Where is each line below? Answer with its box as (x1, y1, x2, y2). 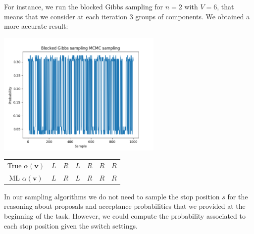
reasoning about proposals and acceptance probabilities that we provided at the (4, 201, 246, 211)
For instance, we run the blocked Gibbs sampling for (4, 1, 163, 11)
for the (227, 191, 248, 201)
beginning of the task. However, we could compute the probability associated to (4, 211, 246, 221)
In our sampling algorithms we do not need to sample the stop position (4, 191, 220, 201)
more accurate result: (4, 21, 68, 31)
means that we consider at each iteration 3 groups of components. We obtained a (4, 11, 250, 21)
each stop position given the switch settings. (4, 220, 138, 231)
